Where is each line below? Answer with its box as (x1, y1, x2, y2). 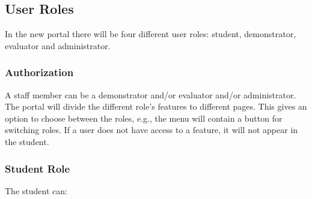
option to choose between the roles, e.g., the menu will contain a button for (5, 111, 283, 124)
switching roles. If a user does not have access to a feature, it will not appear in (5, 123, 298, 136)
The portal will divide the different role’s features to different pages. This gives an (5, 100, 307, 113)
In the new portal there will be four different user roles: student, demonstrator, (5, 28, 296, 40)
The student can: (5, 184, 67, 197)
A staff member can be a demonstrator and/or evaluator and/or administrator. (5, 88, 296, 101)
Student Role (5, 161, 70, 176)
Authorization (5, 65, 74, 80)
